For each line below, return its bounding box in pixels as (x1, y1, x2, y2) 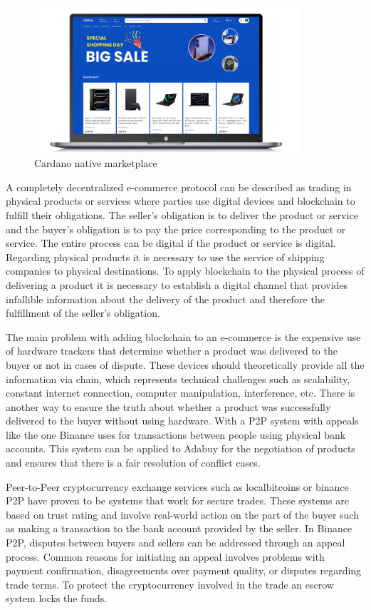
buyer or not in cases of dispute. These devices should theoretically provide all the (6, 357, 365, 372)
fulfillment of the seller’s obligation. (6, 305, 160, 320)
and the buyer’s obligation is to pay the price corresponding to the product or (6, 221, 346, 236)
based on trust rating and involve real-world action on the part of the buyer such (6, 507, 359, 522)
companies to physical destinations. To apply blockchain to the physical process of (6, 263, 365, 278)
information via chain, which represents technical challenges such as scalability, (6, 371, 350, 386)
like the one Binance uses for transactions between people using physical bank (6, 427, 346, 442)
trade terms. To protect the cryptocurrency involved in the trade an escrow (6, 576, 334, 591)
